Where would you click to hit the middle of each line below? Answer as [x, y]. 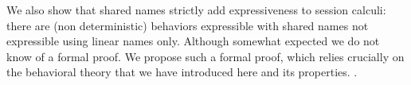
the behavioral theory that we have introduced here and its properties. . [182, 72]
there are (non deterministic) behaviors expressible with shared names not [188, 25]
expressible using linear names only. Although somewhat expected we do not [193, 41]
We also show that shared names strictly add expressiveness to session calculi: [196, 10]
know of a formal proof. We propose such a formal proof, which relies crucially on [205, 56]
